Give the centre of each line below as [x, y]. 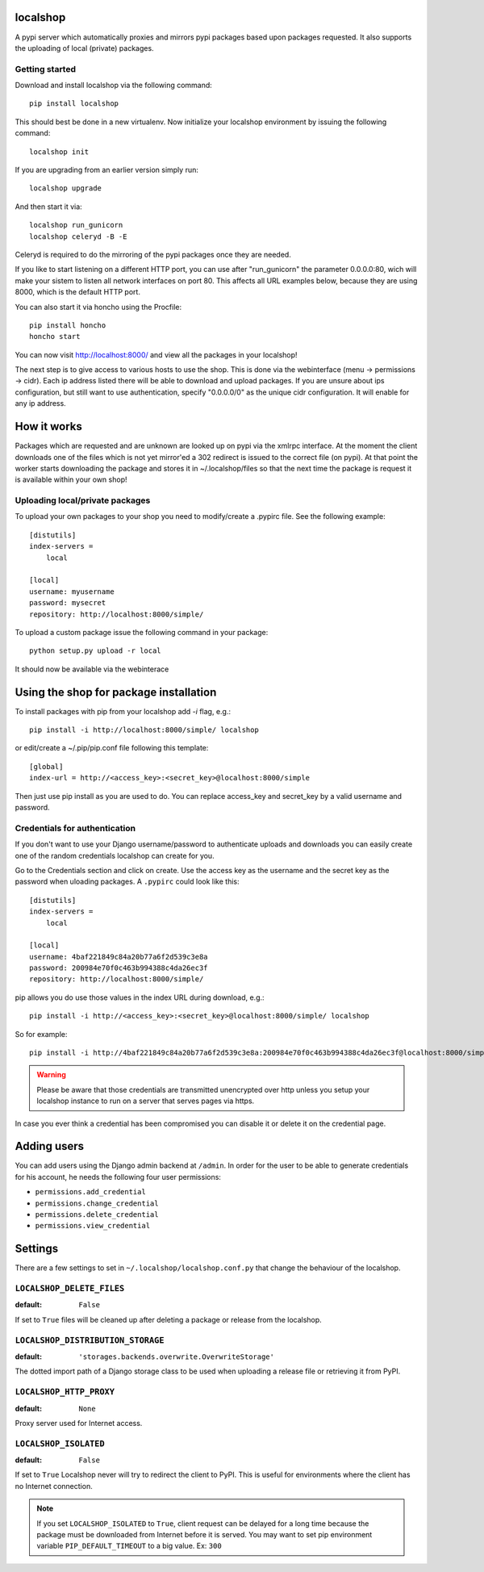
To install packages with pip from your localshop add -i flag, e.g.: [123, 711]
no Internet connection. [54, 1486]
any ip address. [40, 403]
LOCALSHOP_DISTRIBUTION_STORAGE [90, 1340]
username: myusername [72, 592]
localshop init [59, 152]
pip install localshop [74, 104]
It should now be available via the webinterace [92, 669]
